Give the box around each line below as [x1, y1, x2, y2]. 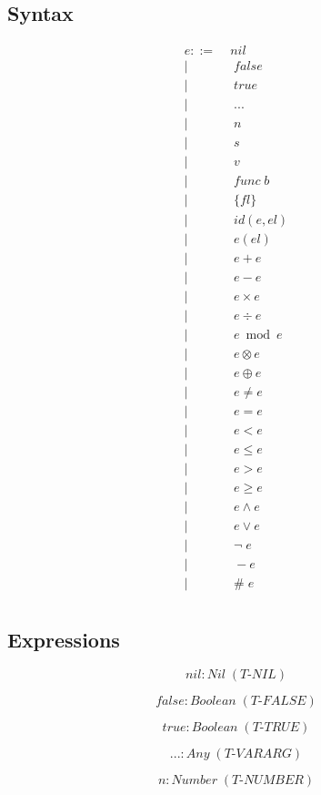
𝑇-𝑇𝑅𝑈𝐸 [252, 721, 300, 735]
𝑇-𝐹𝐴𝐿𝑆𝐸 [250, 695, 306, 708]
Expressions [7, 625, 120, 653]
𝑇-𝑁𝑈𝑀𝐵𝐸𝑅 [232, 774, 304, 788]
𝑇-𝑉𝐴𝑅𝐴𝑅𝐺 [224, 748, 292, 761]
